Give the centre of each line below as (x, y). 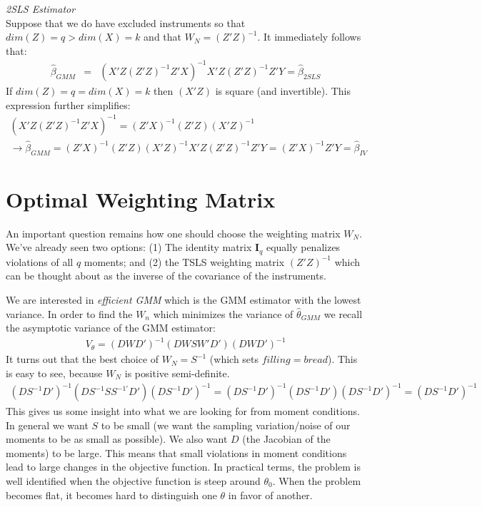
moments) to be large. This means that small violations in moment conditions (176, 452)
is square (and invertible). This (283, 90)
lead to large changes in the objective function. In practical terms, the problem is (183, 467)
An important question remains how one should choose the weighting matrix (173, 233)
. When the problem (317, 481)
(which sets (234, 359)
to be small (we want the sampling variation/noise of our (226, 425)
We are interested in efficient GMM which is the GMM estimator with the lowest (184, 300)
